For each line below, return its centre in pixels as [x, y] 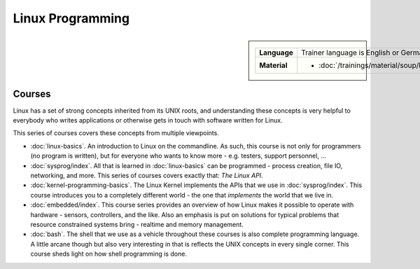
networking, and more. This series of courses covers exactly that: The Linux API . [147, 175]
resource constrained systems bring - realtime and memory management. [137, 224]
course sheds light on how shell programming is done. [108, 254]
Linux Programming [71, 18]
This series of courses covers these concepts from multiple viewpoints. [116, 133]
